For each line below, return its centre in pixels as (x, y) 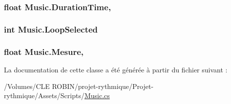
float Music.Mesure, (44, 51)
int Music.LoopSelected (51, 29)
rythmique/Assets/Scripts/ (44, 95)
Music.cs (97, 95)
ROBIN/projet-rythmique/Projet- (103, 86)
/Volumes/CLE (27, 86)
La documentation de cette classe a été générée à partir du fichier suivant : (116, 69)
